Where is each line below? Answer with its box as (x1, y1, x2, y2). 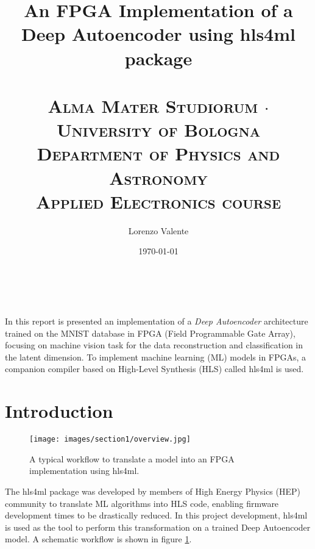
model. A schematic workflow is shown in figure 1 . (5, 533, 192, 545)
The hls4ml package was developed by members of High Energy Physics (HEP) (5, 484, 300, 497)
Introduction (5, 398, 113, 423)
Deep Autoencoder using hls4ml (21, 21, 296, 46)
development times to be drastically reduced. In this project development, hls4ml (5, 509, 308, 522)
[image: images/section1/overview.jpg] (29, 435, 191, 444)
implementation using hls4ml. (29, 464, 140, 477)
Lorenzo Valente (128, 224, 189, 237)
